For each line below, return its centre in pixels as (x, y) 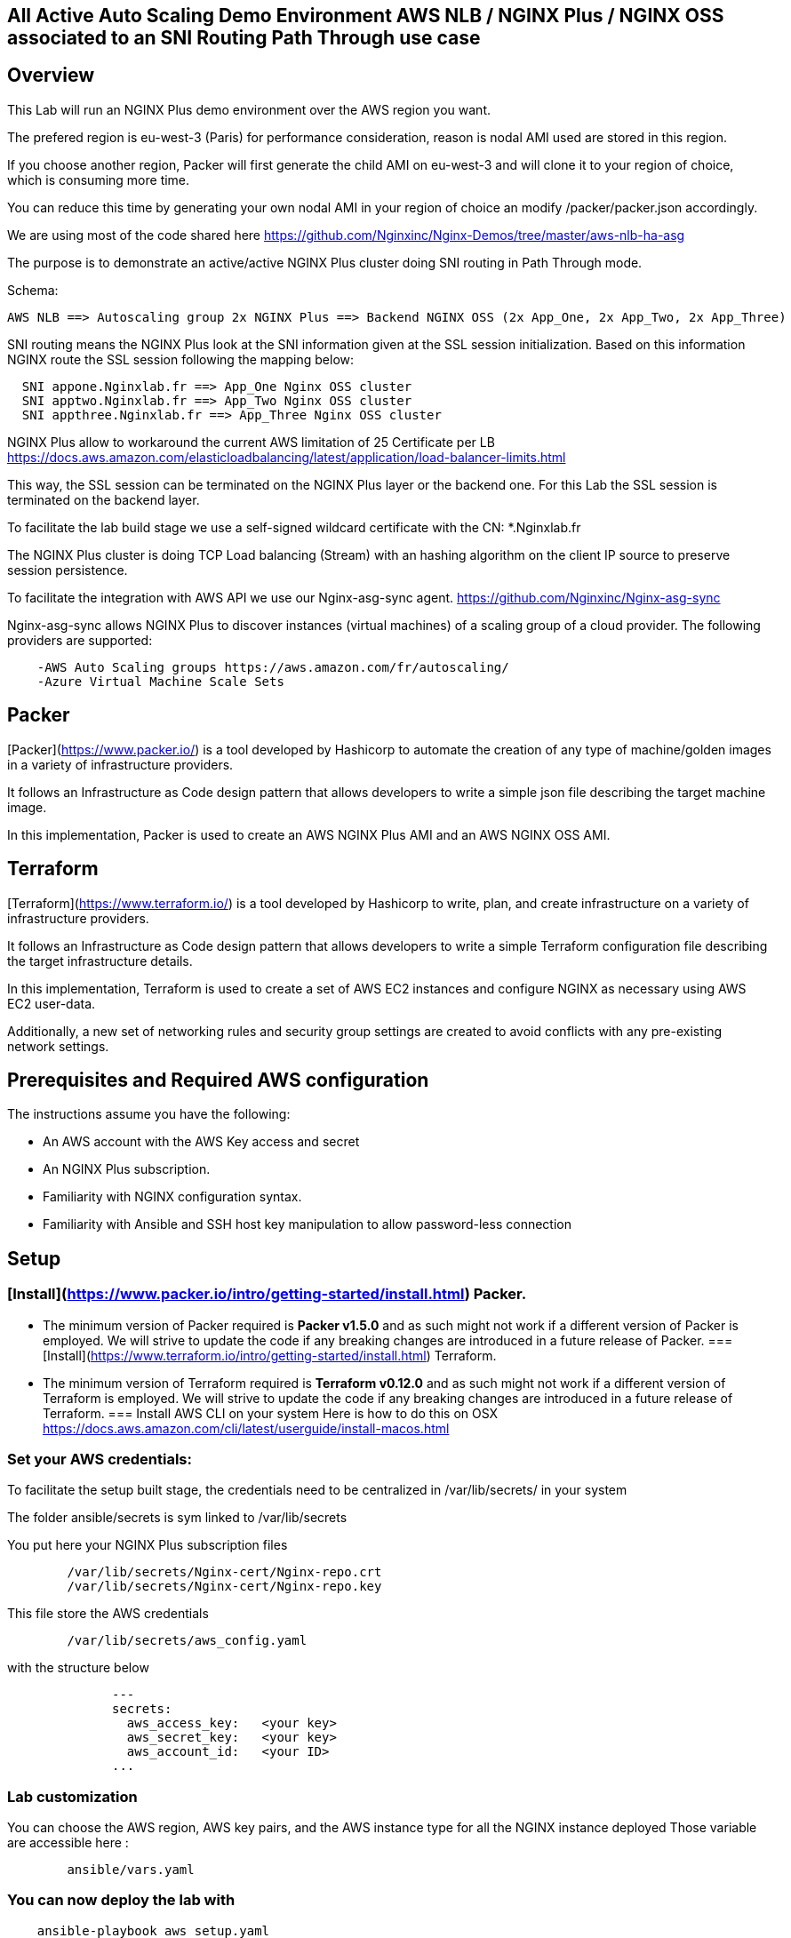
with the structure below (78, 1668)
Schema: (33, 290)
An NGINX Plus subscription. (127, 1169)
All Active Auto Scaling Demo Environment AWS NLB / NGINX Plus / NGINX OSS (366, 16)
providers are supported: (80, 640)
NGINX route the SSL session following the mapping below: (181, 359)
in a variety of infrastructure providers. (120, 764)
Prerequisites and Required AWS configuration (218, 1080)
